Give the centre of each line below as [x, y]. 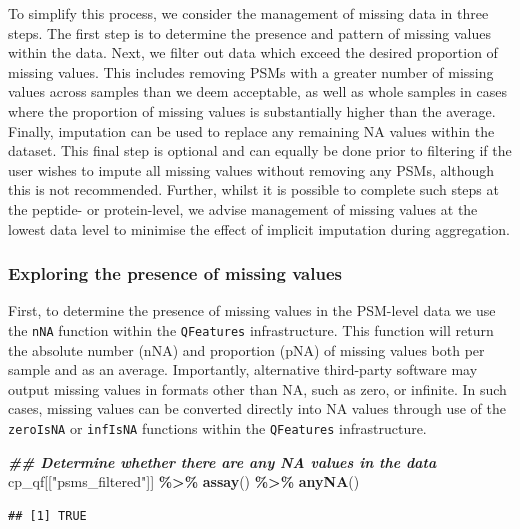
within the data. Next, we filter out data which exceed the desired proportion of [253, 52]
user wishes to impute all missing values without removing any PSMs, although [251, 169]
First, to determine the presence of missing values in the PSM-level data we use [252, 310]
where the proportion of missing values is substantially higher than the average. [252, 110]
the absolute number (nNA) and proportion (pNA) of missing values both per [246, 349]
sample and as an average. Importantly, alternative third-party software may [243, 369]
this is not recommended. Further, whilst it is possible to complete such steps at [253, 189]
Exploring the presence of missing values [175, 273]
